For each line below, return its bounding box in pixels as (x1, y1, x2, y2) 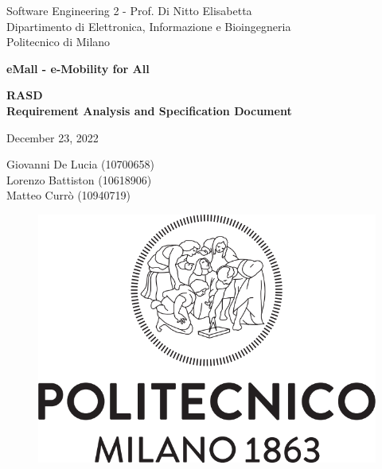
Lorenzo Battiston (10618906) (6, 171, 152, 188)
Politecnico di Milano (6, 33, 111, 50)
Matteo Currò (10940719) (6, 187, 131, 203)
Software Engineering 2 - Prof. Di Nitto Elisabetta (6, 2, 252, 18)
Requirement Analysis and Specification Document (6, 102, 292, 118)
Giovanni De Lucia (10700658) (6, 156, 154, 172)
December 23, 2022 (6, 129, 99, 145)
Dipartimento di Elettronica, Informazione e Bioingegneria (6, 17, 291, 34)
